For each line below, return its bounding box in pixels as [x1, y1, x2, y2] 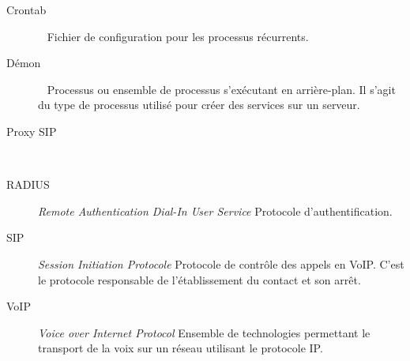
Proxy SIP [6, 122, 57, 139]
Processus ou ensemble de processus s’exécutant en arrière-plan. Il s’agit [47, 81, 396, 97]
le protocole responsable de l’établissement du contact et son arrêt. [38, 271, 361, 288]
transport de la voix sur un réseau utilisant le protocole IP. [38, 340, 323, 356]
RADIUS [6, 176, 50, 193]
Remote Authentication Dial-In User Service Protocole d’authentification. [38, 202, 393, 219]
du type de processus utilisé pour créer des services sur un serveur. [38, 96, 360, 113]
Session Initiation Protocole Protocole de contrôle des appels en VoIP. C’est [38, 255, 404, 272]
